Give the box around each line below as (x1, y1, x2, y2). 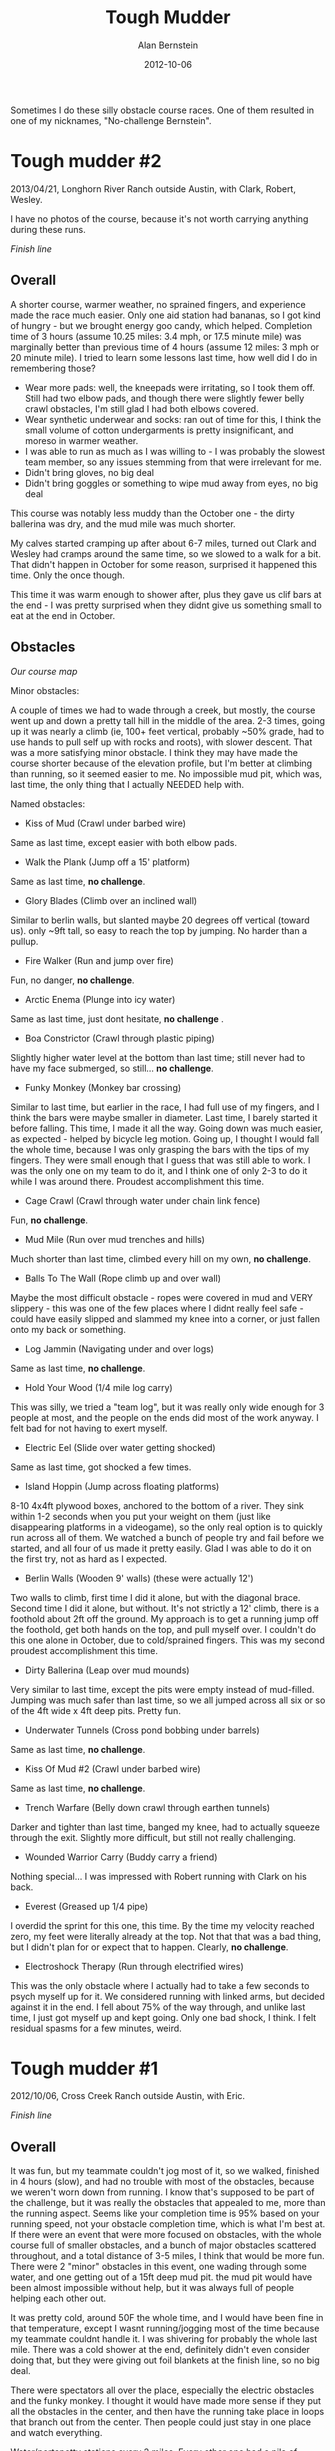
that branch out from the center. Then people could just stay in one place (10, 2416, 312, 2428)
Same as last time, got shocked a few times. (10, 1461, 192, 1473)
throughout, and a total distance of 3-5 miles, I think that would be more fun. (10, 2250, 325, 2262)
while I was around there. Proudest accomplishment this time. (10, 1175, 265, 1187)
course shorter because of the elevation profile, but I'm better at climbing (10, 757, 313, 769)
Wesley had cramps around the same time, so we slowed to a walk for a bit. (10, 547, 322, 560)
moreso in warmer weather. (24, 434, 139, 446)
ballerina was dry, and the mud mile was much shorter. (10, 517, 237, 530)
